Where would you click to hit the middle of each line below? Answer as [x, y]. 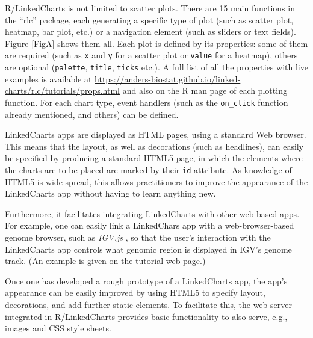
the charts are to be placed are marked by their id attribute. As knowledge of [148, 169]
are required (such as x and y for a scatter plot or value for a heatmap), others [151, 55]
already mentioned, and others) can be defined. [92, 114]
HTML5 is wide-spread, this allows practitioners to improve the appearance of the [156, 181]
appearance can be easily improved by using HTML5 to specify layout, [135, 293]
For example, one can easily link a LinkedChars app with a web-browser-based [150, 225]
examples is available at [48, 78]
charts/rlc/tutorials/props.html [62, 91]
